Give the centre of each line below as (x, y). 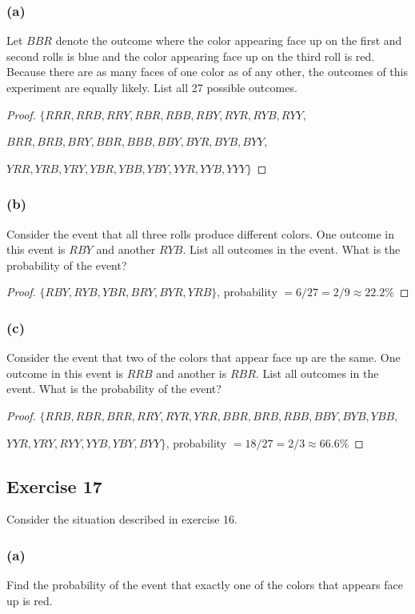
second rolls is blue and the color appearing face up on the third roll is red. (191, 56)
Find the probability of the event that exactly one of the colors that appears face (205, 585)
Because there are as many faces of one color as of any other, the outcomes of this (207, 72)
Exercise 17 (54, 486)
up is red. (30, 600)
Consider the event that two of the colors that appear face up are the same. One (204, 357)
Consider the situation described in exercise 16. (122, 519)
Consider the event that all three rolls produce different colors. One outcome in (201, 233)
